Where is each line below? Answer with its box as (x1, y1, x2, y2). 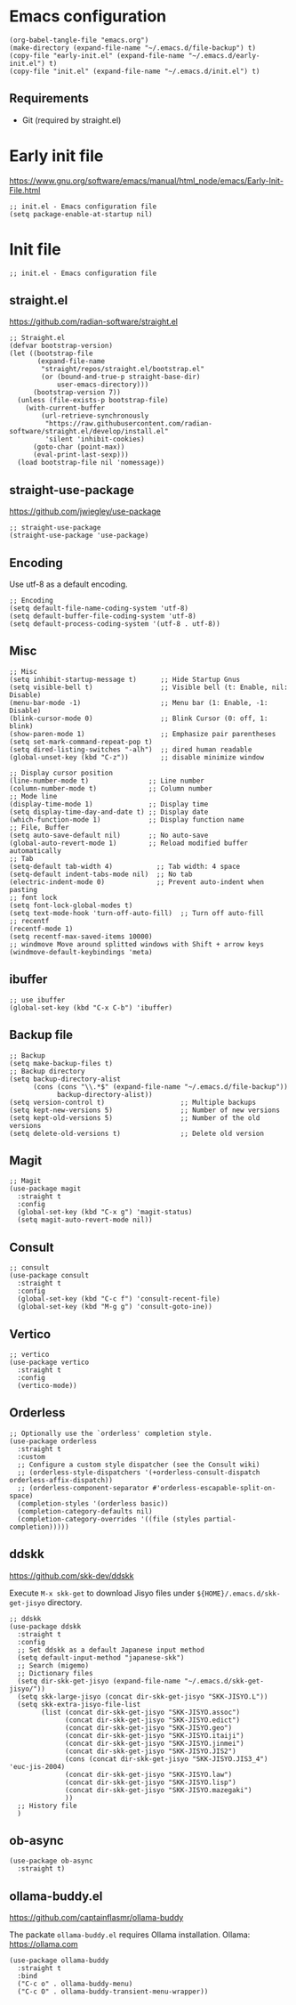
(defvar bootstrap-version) (9, 341, 114, 351)
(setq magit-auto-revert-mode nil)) (17, 1215, 153, 1225)
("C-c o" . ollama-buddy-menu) (17, 1979, 133, 1989)
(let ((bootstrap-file (9, 349, 93, 358)
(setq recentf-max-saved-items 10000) (9, 932, 153, 941)
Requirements (9, 91, 89, 106)
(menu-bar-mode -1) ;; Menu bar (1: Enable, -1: (9, 698, 268, 707)
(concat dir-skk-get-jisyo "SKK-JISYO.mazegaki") (65, 1785, 252, 1795)
